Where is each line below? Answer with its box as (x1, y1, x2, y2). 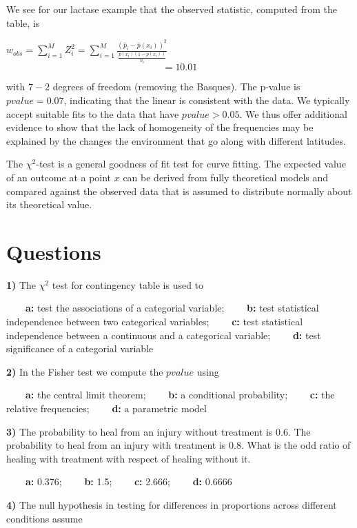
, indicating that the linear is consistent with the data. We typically (63, 92, 350, 107)
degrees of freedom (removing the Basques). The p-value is (52, 79, 300, 94)
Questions (6, 237, 101, 265)
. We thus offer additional (239, 106, 347, 121)
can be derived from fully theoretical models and (123, 170, 329, 184)
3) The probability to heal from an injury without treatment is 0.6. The (6, 424, 311, 438)
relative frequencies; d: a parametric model (6, 400, 207, 415)
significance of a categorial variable (6, 341, 154, 356)
